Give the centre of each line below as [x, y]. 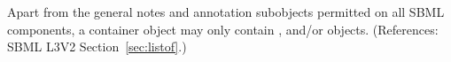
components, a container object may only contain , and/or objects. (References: [223, 29]
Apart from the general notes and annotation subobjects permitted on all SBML [226, 12]
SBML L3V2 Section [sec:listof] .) [97, 46]
